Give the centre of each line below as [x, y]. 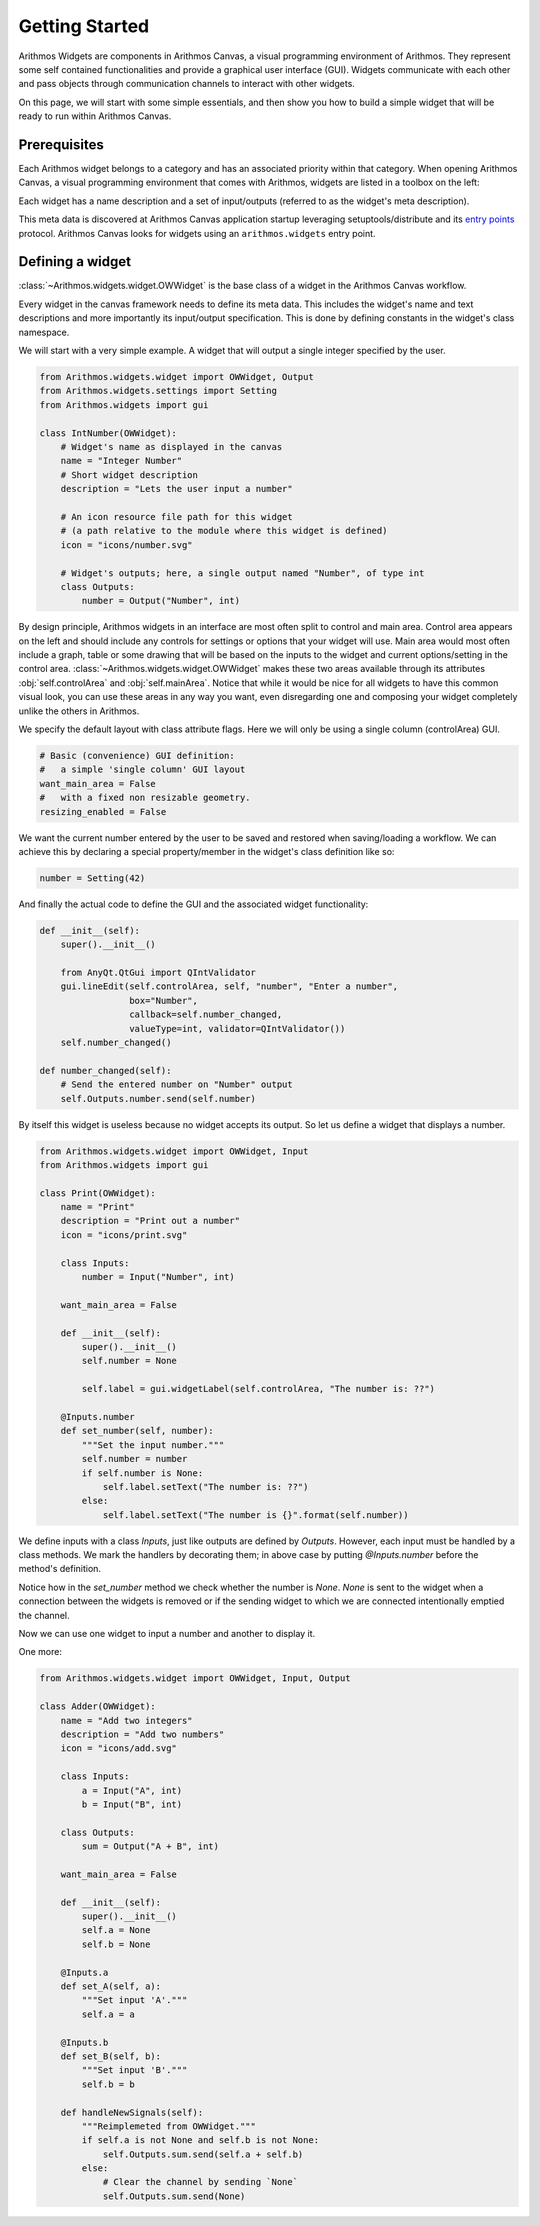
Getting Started [84, 26]
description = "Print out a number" [150, 1221]
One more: [40, 1652]
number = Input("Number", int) [158, 1277]
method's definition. [60, 1569]
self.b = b [108, 2084]
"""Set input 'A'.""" [134, 2000]
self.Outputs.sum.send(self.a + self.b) [203, 2154]
